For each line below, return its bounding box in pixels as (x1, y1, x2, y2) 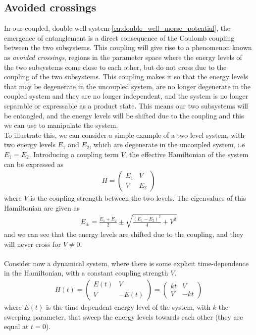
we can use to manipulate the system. (4, 120, 118, 130)
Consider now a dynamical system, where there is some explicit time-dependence (4, 258, 249, 268)
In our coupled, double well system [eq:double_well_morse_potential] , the (4, 23, 230, 33)
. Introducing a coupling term (29, 149, 119, 159)
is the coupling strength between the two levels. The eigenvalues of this (30, 193, 246, 203)
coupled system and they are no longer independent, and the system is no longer (4, 91, 249, 101)
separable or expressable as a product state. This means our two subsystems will (4, 100, 248, 111)
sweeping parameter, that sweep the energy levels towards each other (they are (4, 311, 243, 322)
